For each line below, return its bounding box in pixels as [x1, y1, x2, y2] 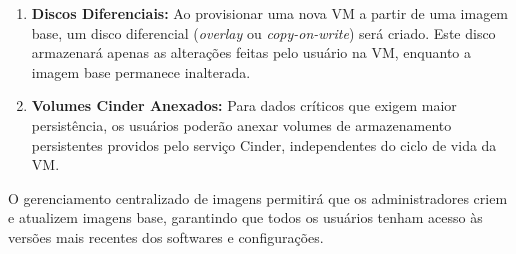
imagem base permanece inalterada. [31, 61, 251, 82]
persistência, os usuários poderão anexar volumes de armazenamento [31, 114, 452, 135]
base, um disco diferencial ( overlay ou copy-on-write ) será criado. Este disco [31, 22, 496, 43]
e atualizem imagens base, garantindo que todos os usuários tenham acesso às [8, 207, 483, 228]
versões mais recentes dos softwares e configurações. [8, 226, 324, 247]
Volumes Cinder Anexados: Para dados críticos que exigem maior [31, 95, 457, 116]
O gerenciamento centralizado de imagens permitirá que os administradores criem [8, 187, 508, 208]
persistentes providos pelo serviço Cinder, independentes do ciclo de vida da [31, 134, 497, 155]
